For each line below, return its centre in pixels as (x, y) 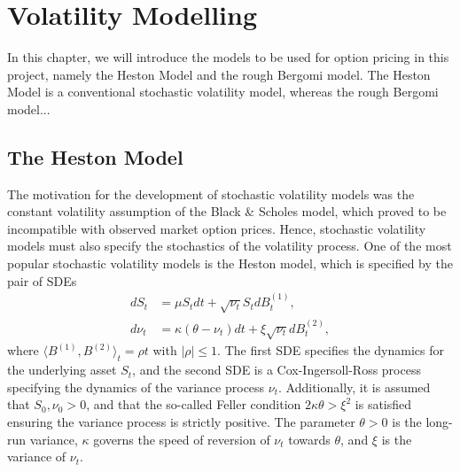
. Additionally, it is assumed (355, 387)
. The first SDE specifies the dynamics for (331, 350)
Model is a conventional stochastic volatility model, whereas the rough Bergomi (223, 92)
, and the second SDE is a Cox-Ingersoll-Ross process (277, 370)
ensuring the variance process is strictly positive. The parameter (181, 422)
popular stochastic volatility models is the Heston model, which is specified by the (230, 263)
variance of (37, 457)
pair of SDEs (42, 280)
